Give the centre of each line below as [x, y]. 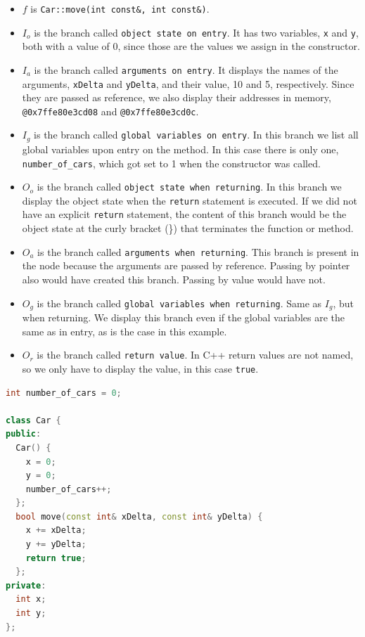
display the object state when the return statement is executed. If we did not [190, 200]
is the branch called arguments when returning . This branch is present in [198, 251]
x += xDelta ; [56, 530]
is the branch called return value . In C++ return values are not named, [195, 355]
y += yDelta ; [56, 545]
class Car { [33, 420]
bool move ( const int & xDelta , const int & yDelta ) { [139, 516]
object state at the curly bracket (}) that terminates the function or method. [188, 228]
